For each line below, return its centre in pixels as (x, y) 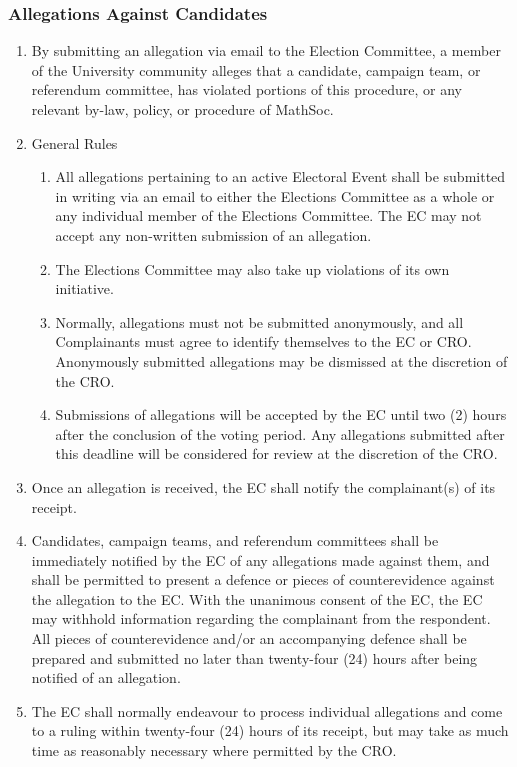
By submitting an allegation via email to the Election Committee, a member (266, 50)
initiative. (84, 288)
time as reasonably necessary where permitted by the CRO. (214, 750)
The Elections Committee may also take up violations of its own (252, 268)
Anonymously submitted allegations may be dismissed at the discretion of (281, 360)
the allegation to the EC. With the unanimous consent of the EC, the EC (257, 598)
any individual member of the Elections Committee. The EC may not (268, 215)
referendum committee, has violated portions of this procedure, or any (247, 89)
